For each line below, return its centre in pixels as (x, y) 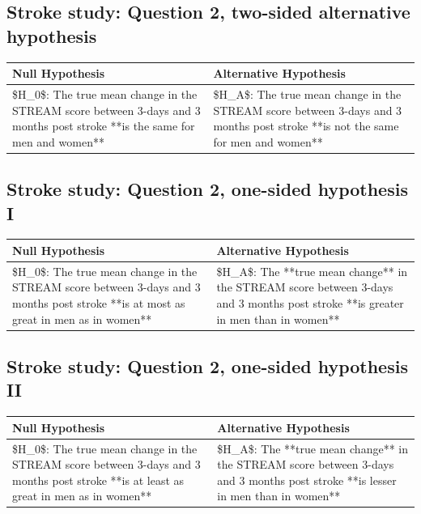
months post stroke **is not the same (306, 126)
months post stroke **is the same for (104, 126)
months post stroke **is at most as (99, 302)
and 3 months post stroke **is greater (310, 302)
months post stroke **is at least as (98, 480)
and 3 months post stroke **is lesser (307, 480)
